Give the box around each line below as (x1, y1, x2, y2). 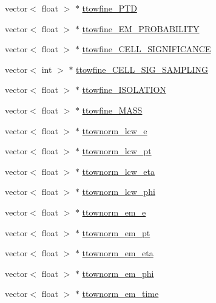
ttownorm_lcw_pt (82, 145, 152, 157)
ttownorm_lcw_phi (82, 185, 155, 198)
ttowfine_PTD (82, 2, 137, 14)
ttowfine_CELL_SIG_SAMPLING (76, 63, 208, 75)
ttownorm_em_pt (82, 226, 150, 239)
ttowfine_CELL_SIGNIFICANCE (82, 43, 211, 55)
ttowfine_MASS (82, 103, 143, 116)
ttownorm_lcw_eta (82, 165, 155, 177)
